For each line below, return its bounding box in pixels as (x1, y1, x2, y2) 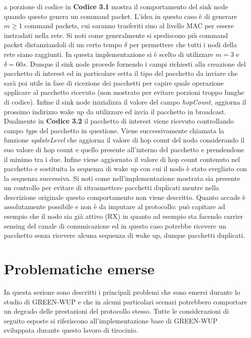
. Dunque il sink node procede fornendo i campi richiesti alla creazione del (26, 58, 246, 69)
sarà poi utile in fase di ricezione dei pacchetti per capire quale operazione (4, 77, 224, 88)
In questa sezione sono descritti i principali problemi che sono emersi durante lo (4, 286, 240, 297)
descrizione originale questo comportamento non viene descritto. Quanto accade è (4, 192, 246, 202)
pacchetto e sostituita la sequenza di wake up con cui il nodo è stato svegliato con (4, 163, 247, 174)
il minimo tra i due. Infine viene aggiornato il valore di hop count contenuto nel (4, 154, 240, 164)
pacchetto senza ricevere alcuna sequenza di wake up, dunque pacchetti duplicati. (4, 230, 245, 240)
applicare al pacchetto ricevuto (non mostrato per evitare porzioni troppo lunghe (4, 87, 244, 97)
